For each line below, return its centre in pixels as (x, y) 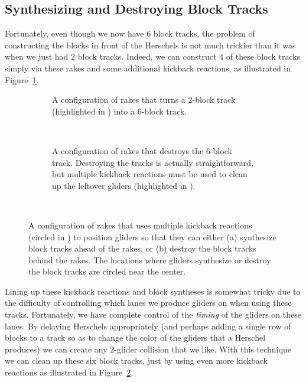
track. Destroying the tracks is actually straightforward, (153, 162)
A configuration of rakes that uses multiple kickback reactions (140, 225)
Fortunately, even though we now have (74, 33)
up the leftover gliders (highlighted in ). (124, 185)
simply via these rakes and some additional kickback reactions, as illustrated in (148, 68)
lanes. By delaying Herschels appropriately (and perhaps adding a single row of (148, 326)
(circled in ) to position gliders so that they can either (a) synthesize (152, 236)
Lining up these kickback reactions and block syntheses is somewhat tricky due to (153, 291)
